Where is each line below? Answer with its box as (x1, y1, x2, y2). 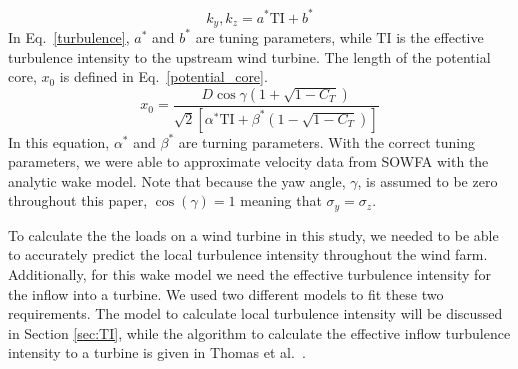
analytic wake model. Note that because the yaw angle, (8, 170, 346, 191)
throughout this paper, (8, 190, 148, 211)
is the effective (396, 26, 484, 47)
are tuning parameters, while (195, 26, 372, 47)
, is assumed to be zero (357, 170, 498, 191)
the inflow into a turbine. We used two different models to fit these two (8, 283, 444, 304)
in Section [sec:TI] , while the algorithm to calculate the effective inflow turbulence (8, 322, 511, 343)
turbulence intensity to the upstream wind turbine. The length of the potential (8, 46, 491, 67)
